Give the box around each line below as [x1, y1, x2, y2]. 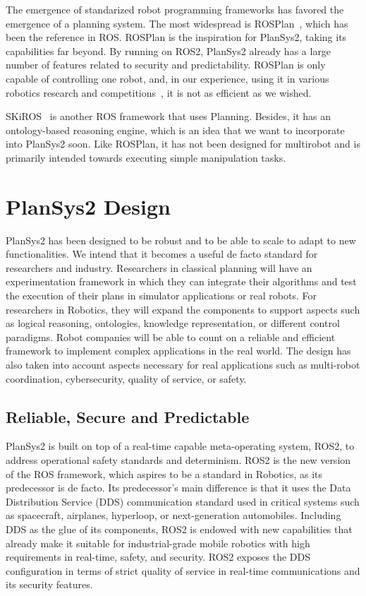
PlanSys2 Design [6, 191, 171, 220]
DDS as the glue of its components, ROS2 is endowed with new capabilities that [6, 521, 353, 536]
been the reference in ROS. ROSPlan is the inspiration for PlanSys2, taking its [6, 30, 347, 44]
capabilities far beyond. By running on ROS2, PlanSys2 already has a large [6, 43, 331, 58]
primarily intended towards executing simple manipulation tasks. [6, 150, 286, 165]
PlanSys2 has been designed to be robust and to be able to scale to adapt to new [6, 232, 356, 247]
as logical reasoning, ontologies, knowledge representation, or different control [6, 316, 340, 330]
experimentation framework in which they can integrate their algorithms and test [6, 274, 357, 289]
